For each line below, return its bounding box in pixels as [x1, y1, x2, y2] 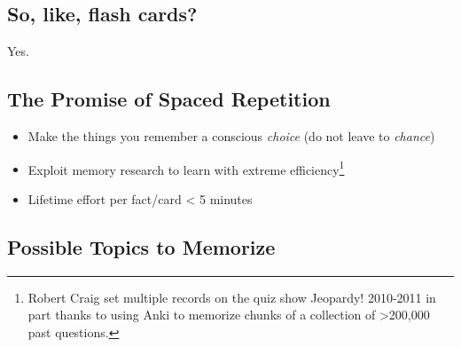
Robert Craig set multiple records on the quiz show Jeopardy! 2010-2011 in [27, 288, 436, 306]
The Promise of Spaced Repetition [7, 85, 331, 113]
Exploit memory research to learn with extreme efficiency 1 [27, 157, 345, 178]
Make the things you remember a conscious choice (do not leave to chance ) [27, 127, 435, 145]
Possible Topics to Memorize [7, 233, 276, 260]
